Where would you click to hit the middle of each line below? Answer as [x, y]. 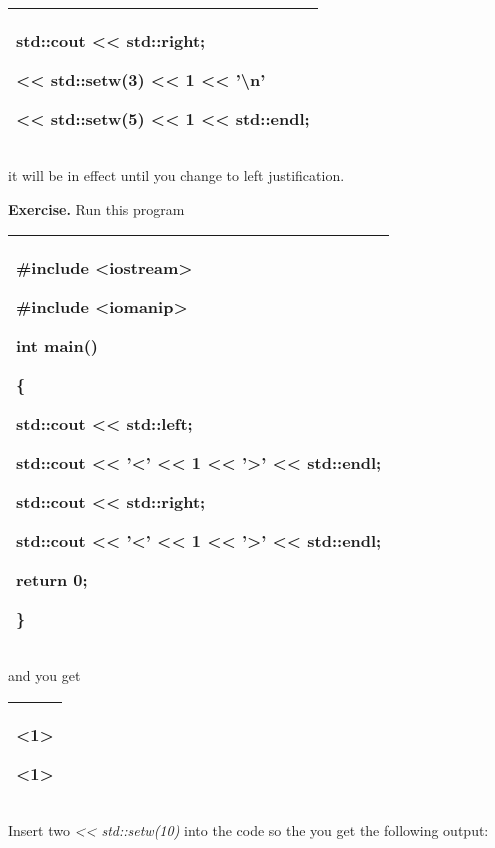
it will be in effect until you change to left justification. [176, 175]
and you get [44, 675]
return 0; [52, 580]
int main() [57, 346]
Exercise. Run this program [96, 208]
